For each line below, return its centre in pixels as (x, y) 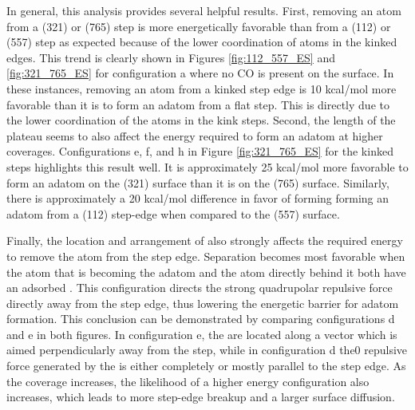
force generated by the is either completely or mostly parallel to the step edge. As (206, 366)
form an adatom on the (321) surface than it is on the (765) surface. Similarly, (198, 182)
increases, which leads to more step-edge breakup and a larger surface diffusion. (201, 397)
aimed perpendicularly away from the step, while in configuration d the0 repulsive (207, 350)
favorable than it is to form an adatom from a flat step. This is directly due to (198, 104)
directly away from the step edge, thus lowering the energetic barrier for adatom (203, 303)
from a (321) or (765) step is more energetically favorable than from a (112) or (199, 26)
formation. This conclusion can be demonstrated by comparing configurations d (201, 319)
